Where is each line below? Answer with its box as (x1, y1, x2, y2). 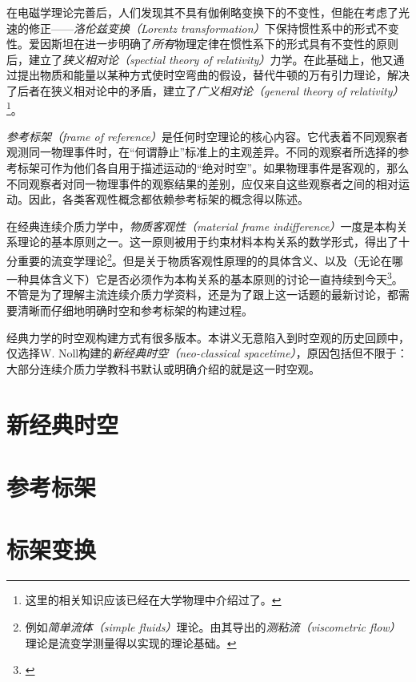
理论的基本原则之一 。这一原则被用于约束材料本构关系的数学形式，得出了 (17, 233, 398, 250)
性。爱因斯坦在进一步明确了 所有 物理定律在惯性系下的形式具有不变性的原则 (6, 35, 398, 52)
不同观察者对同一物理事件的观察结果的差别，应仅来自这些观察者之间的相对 (6, 175, 398, 192)
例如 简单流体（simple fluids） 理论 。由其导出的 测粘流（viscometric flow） (25, 618, 401, 635)
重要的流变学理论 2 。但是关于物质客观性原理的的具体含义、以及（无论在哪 (17, 249, 403, 268)
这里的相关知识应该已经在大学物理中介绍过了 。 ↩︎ (25, 591, 282, 608)
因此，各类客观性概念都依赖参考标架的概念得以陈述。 (28, 191, 309, 208)
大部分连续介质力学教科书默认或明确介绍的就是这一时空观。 (6, 360, 320, 377)
